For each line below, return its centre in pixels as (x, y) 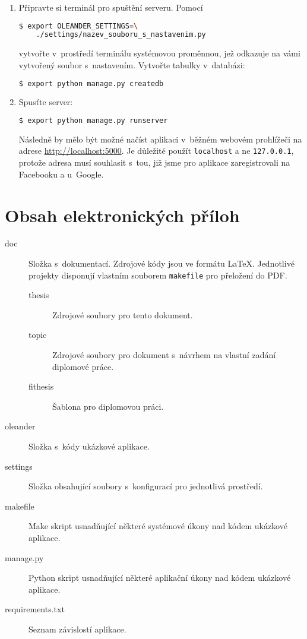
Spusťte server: (46, 102)
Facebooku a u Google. (61, 174)
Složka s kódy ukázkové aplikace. (89, 446)
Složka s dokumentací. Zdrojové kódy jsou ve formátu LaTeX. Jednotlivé (162, 263)
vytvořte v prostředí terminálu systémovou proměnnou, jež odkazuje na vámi (159, 53)
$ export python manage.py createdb (91, 83)
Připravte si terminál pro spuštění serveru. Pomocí (111, 7)
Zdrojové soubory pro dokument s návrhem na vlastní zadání (164, 355)
